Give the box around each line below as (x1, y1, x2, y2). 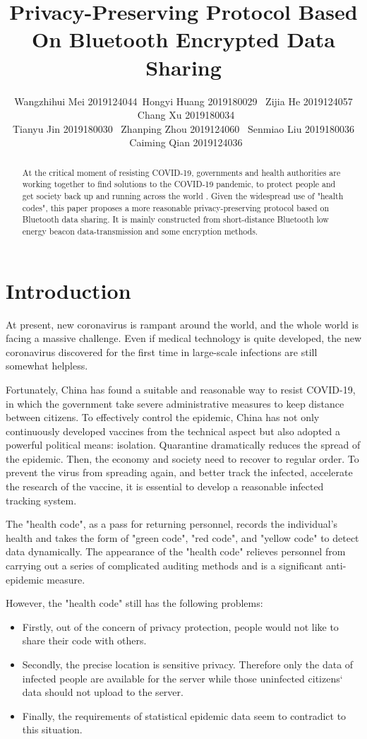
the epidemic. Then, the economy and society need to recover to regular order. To (6, 451, 359, 466)
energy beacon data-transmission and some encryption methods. (22, 225, 258, 237)
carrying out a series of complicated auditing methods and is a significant (6, 558, 323, 573)
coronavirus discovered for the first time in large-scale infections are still (6, 344, 318, 359)
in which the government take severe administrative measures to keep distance (6, 396, 344, 410)
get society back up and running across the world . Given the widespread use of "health (22, 189, 344, 201)
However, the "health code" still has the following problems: (6, 596, 263, 610)
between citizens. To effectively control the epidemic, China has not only (6, 410, 320, 425)
